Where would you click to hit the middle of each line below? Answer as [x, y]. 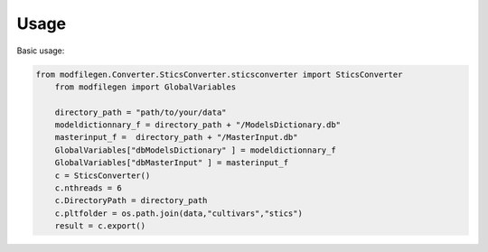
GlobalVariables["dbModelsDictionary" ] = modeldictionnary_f [195, 150]
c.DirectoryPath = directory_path [131, 201]
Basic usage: [41, 51]
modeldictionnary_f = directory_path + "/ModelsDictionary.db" [198, 125]
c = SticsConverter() [103, 175]
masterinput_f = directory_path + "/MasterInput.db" [176, 137]
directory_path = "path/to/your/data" [141, 112]
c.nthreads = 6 [88, 188]
